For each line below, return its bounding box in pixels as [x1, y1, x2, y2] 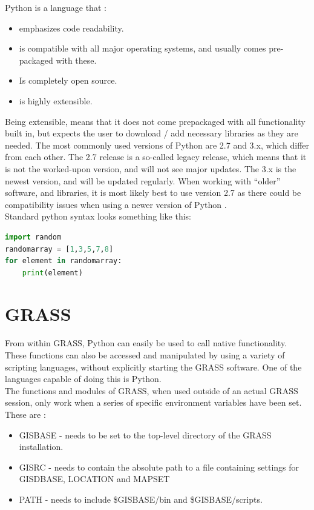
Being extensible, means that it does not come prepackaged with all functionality [5, 115, 306, 127]
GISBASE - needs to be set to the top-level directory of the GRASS [19, 428, 272, 441]
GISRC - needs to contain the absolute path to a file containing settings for [19, 460, 299, 473]
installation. [19, 440, 64, 453]
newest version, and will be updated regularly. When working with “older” [5, 174, 281, 187]
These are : [5, 408, 46, 420]
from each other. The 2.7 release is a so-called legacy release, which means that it [5, 150, 307, 163]
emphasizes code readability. [19, 21, 124, 34]
